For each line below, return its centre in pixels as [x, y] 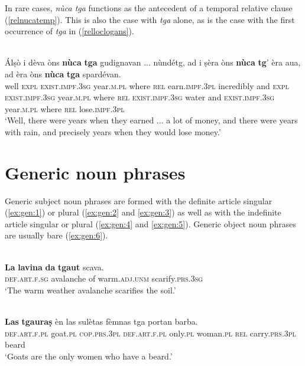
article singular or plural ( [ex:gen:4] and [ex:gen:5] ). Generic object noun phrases [150, 223]
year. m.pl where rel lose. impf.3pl [65, 108]
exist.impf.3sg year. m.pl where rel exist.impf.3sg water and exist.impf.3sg [140, 97]
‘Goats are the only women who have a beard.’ [89, 356]
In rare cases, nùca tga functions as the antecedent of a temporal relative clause [149, 8]
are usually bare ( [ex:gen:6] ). [56, 235]
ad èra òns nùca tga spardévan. [63, 73]
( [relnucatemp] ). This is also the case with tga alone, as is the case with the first [150, 19]
